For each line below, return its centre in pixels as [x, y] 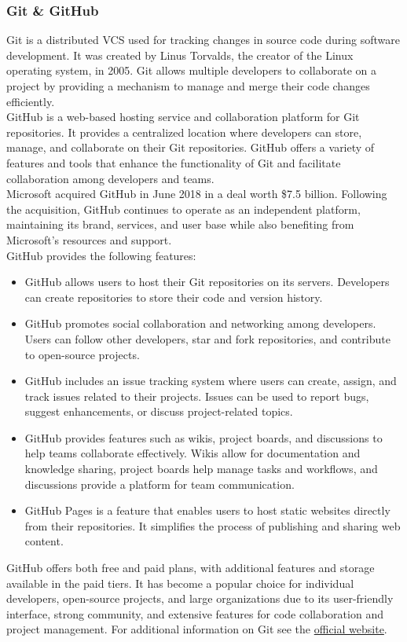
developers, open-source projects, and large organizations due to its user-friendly [200, 598]
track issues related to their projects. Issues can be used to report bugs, [197, 396]
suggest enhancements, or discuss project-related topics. [159, 411]
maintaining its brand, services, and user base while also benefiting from [180, 224]
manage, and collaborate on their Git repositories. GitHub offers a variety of [191, 147]
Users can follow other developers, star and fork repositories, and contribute [207, 338]
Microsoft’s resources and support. [89, 239]
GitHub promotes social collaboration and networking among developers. [200, 323]
